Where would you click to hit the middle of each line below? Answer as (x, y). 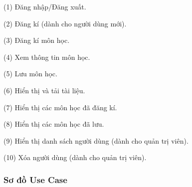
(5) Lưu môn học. (30, 74)
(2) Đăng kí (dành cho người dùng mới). (65, 23)
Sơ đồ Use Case (35, 179)
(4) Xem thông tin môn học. (47, 57)
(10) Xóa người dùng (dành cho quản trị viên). (75, 157)
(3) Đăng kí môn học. (37, 40)
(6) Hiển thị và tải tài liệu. (44, 90)
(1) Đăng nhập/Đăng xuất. (45, 6)
